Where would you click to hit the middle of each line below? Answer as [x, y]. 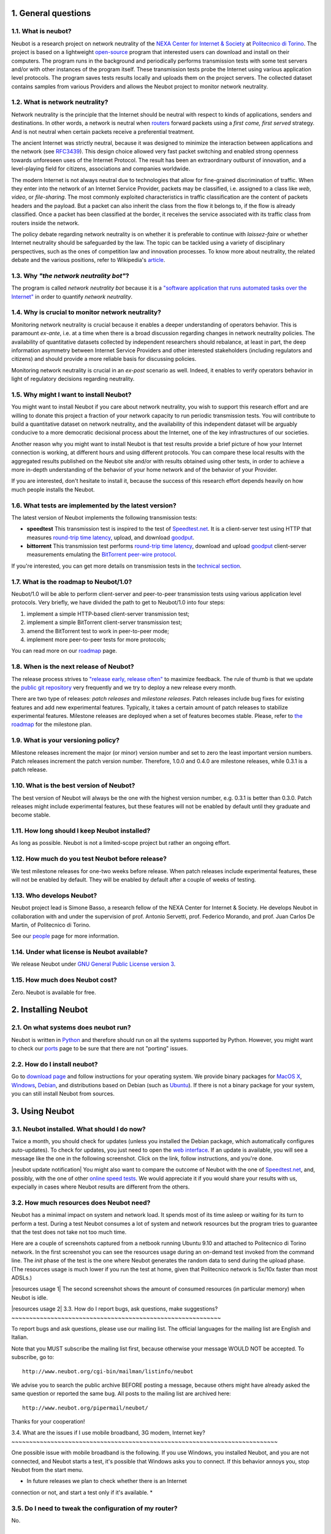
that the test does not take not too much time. [69, 1232]
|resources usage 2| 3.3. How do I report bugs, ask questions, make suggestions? [115, 1309]
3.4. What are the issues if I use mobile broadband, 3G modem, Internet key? [108, 1433]
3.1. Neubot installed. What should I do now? [79, 1129]
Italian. [20, 1337]
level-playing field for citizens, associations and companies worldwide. [101, 169]
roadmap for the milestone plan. [51, 725]
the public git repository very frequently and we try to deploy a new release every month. [124, 687]
